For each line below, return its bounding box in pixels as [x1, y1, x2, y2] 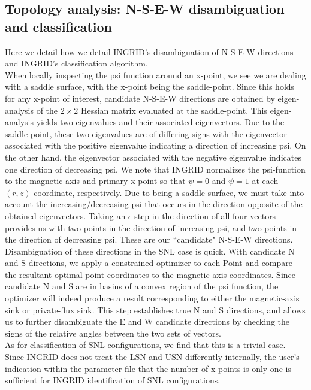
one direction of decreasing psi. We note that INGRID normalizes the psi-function [5, 162, 306, 175]
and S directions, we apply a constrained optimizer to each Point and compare [5, 256, 293, 269]
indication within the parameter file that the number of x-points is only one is [5, 362, 291, 374]
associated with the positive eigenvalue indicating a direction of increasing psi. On [5, 139, 306, 152]
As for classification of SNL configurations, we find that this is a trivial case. [5, 338, 286, 351]
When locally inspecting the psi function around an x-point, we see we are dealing [5, 68, 306, 81]
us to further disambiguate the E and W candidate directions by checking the [5, 315, 290, 328]
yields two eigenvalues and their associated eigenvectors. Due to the [36, 116, 285, 128]
